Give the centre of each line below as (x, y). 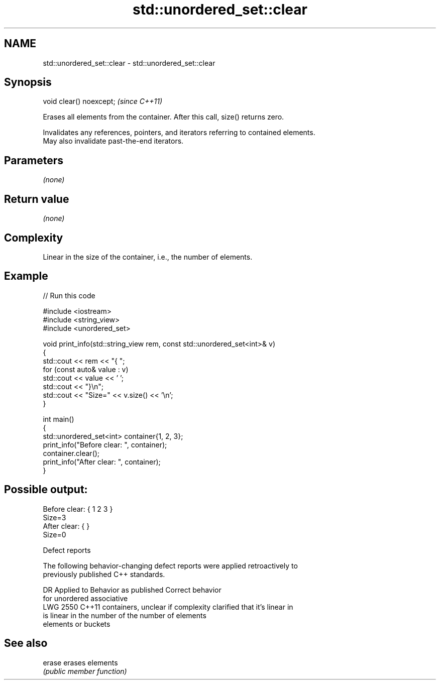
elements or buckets (77, 624)
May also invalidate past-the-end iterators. (113, 141)
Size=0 (54, 534)
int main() (59, 419)
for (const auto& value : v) (86, 369)
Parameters (34, 160)
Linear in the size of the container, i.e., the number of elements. (148, 257)
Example (26, 276)
